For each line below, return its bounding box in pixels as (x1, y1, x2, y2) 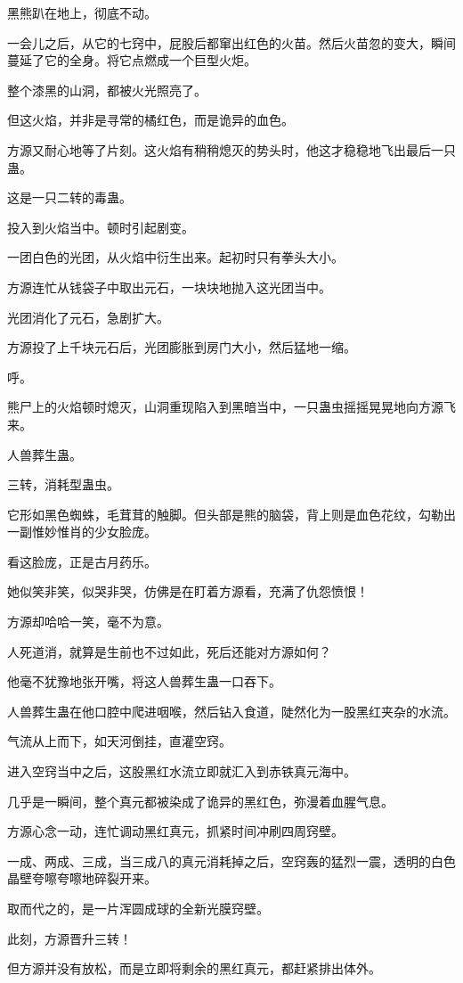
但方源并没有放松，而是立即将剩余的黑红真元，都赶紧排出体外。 (7, 959, 381, 978)
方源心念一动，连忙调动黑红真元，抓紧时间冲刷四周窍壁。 (7, 822, 344, 840)
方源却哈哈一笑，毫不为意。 (7, 612, 169, 631)
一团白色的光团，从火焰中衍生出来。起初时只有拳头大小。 (7, 248, 344, 266)
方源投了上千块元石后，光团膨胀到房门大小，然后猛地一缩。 (7, 338, 356, 356)
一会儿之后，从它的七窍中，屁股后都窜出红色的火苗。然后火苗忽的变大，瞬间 (7, 33, 456, 52)
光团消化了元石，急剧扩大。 (7, 307, 169, 326)
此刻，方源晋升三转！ (7, 929, 132, 947)
